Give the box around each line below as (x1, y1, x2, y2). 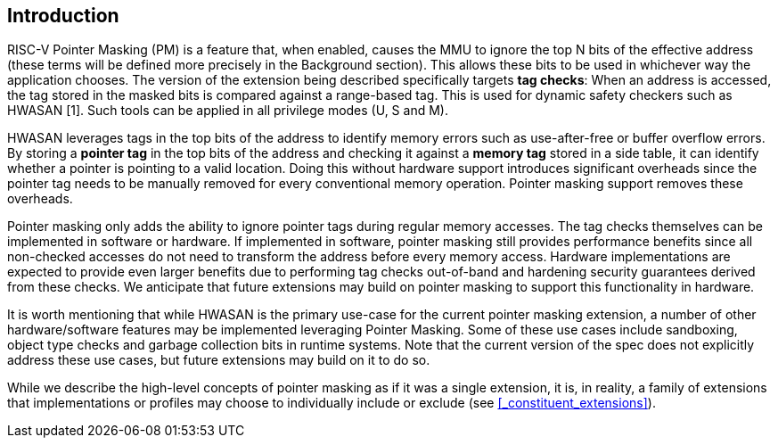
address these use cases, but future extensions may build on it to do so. (7, 352, 430, 368)
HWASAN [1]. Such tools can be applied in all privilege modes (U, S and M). (7, 103, 448, 119)
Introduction (7, 4, 119, 27)
